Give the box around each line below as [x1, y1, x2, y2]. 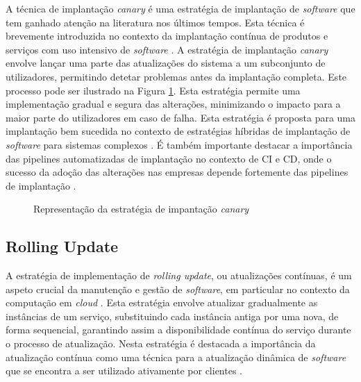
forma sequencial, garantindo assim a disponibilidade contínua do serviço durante [6, 322, 351, 337]
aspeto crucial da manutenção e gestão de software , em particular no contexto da [6, 281, 350, 296]
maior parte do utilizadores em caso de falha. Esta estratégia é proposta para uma [6, 110, 356, 124]
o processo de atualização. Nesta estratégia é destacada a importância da [6, 336, 316, 351]
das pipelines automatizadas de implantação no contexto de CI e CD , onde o [6, 151, 332, 165]
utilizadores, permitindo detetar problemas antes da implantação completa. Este [6, 69, 347, 83]
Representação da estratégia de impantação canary [33, 201, 249, 216]
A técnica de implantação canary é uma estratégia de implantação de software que [6, 1, 355, 15]
